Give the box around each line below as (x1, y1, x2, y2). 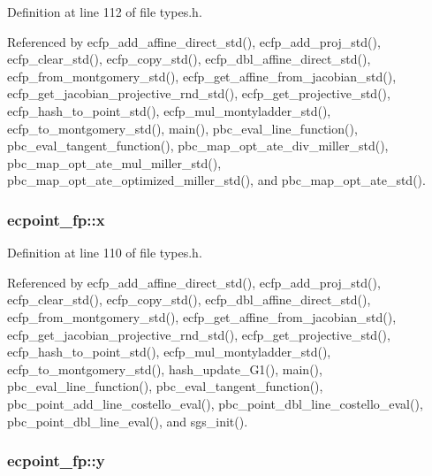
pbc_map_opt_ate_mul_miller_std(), (7, 153, 222, 172)
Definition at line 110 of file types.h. (7, 243, 202, 262)
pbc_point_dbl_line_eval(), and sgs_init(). (7, 411, 248, 430)
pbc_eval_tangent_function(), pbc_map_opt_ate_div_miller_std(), (7, 136, 389, 155)
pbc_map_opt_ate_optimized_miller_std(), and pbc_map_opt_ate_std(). (7, 171, 426, 189)
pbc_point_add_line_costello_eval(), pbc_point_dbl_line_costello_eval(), (7, 394, 423, 412)
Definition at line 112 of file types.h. (7, 3, 202, 20)
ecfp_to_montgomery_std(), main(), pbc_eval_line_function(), (7, 119, 358, 137)
